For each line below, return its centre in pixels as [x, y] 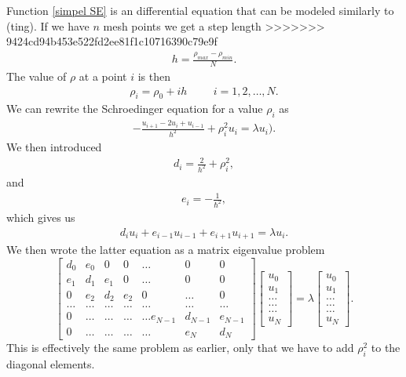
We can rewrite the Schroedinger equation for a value [135, 109]
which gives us [41, 217]
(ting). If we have [48, 25]
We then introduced [54, 146]
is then [154, 76]
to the [386, 348]
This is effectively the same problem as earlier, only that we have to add [180, 348]
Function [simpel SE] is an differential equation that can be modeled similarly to [200, 10]
